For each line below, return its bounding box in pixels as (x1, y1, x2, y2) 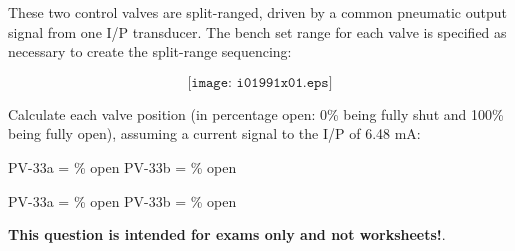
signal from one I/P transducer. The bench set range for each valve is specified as (8, 21, 507, 42)
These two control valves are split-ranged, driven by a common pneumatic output (8, 2, 507, 22)
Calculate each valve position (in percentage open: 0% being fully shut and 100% (8, 103, 504, 124)
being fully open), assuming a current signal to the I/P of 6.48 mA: (8, 123, 421, 144)
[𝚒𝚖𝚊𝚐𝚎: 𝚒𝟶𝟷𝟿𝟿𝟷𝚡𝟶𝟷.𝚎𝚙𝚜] (187, 75, 333, 90)
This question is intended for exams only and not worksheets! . (8, 224, 446, 245)
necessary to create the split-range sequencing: (8, 41, 292, 62)
